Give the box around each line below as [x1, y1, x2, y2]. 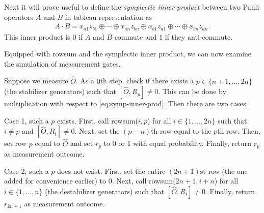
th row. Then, [217, 126, 260, 136]
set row [4, 138, 27, 148]
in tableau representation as [65, 11, 152, 22]
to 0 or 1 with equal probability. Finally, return [103, 138, 251, 148]
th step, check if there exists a [100, 75, 194, 86]
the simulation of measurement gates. [4, 58, 121, 69]
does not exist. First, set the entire [57, 165, 166, 176]
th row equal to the [151, 126, 212, 136]
